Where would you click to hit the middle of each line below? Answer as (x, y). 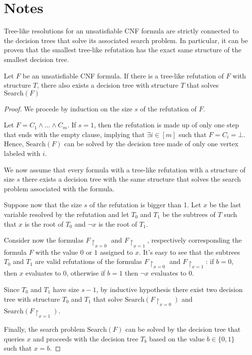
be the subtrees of (189, 214)
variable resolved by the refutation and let (67, 214)
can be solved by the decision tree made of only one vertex (151, 144)
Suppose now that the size (43, 205)
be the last (225, 205)
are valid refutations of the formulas (89, 261)
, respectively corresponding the (194, 240)
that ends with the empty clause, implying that (74, 134)
